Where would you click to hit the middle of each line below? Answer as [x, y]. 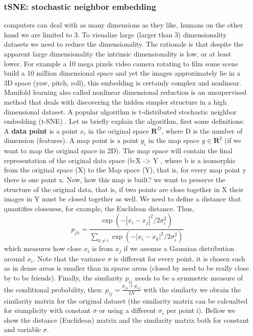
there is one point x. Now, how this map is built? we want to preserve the [115, 179]
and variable [23, 329]
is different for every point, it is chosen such [180, 258]
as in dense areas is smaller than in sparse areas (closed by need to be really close [126, 268]
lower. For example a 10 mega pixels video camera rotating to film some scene [121, 63]
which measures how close [43, 248]
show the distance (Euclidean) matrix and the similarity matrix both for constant [127, 320]
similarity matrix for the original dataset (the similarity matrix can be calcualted [126, 300]
